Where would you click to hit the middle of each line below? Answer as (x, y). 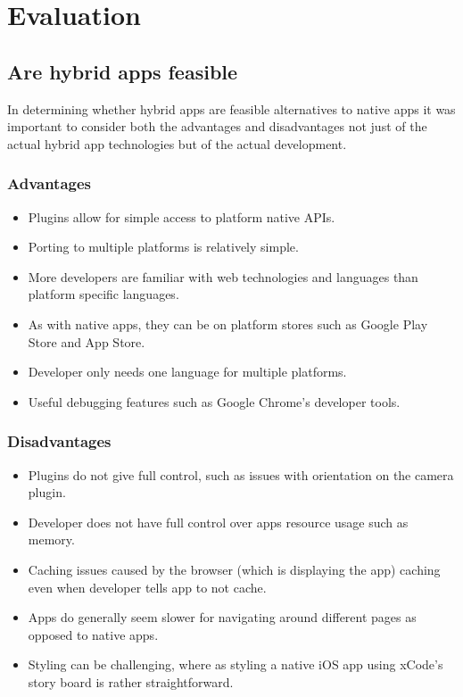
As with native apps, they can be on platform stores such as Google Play (228, 324)
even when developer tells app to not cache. (147, 587)
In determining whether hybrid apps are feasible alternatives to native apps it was (231, 108)
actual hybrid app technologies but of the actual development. (177, 143)
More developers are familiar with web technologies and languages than (223, 276)
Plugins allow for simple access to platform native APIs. (182, 216)
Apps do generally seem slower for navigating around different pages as (222, 617)
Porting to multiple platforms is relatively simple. (163, 247)
